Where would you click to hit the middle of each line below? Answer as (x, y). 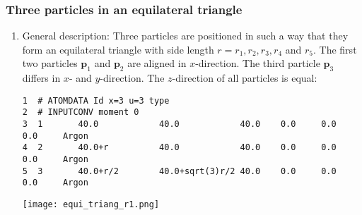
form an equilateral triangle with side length (118, 49)
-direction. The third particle (258, 63)
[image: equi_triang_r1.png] (91, 205)
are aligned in (157, 63)
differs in (41, 78)
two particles (50, 63)
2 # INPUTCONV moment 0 (81, 112)
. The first (335, 49)
